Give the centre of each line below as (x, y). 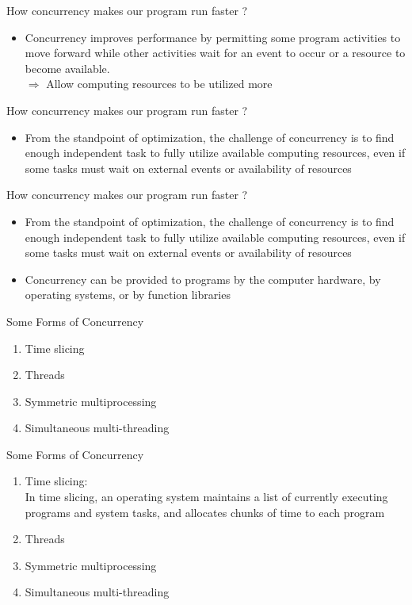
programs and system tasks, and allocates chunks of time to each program (205, 512)
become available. (67, 68)
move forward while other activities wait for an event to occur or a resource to (215, 53)
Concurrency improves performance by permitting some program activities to (213, 37)
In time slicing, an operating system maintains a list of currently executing (206, 497)
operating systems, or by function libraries (128, 295)
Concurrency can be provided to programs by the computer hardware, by (203, 279)
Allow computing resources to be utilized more (159, 84)
